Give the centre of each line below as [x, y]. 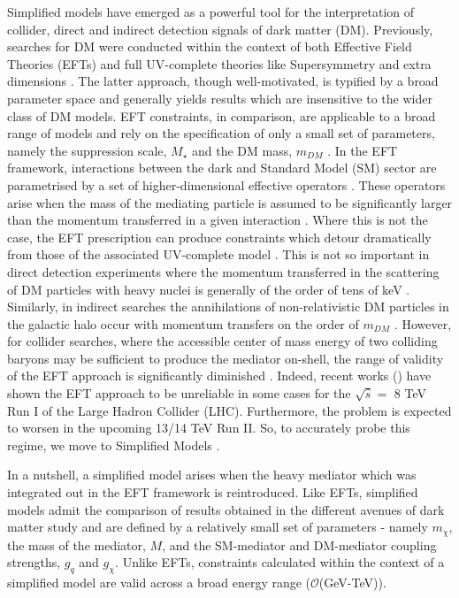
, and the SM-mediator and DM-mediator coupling [299, 544]
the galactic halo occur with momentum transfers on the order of [183, 323]
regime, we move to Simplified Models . [114, 445]
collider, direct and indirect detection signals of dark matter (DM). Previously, [220, 29]
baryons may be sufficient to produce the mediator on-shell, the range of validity [226, 358]
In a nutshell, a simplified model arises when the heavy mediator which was [212, 475]
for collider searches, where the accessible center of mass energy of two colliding [222, 341]
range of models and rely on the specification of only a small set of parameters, [221, 133]
